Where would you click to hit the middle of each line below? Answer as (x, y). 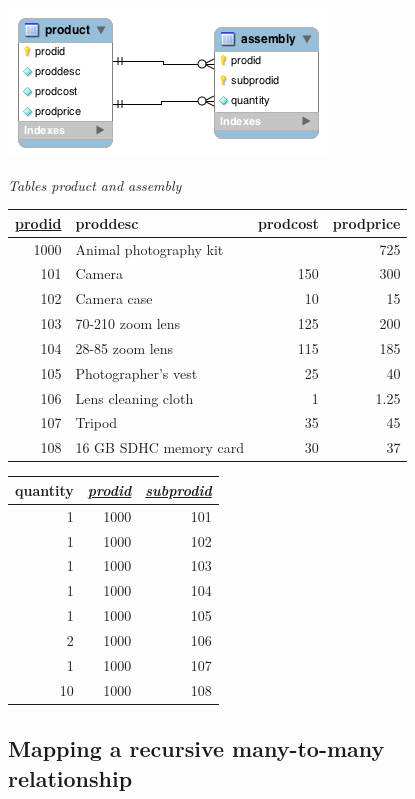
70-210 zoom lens (128, 323)
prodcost (288, 222)
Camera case (114, 298)
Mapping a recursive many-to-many (196, 748)
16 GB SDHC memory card (159, 447)
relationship (70, 777)
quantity (44, 489)
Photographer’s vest (136, 372)
